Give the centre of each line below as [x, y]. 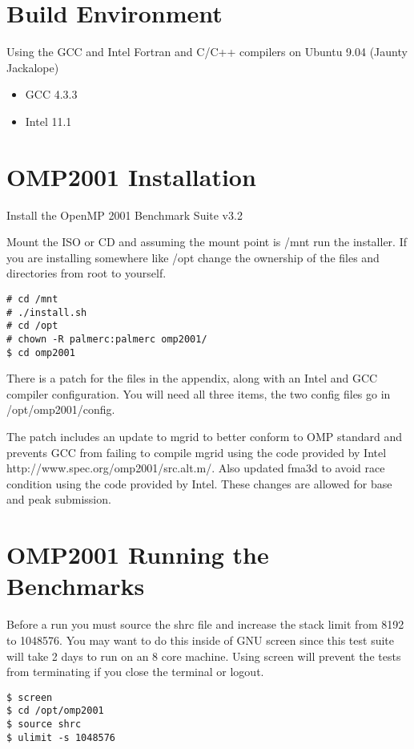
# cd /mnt [32, 299]
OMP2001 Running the [138, 555]
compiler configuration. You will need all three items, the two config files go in [199, 393]
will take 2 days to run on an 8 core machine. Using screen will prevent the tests [204, 656]
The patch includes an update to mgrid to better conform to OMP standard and [205, 437]
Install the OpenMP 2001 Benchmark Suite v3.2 [125, 215]
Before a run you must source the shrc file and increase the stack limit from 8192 [205, 624]
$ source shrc [44, 725]
